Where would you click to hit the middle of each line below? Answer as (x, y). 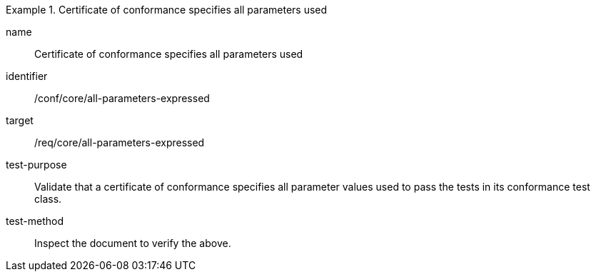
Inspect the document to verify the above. (133, 243)
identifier (27, 76)
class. (48, 199)
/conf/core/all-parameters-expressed (122, 98)
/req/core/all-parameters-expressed (120, 142)
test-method (35, 221)
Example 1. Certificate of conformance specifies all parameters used (167, 10)
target (20, 120)
